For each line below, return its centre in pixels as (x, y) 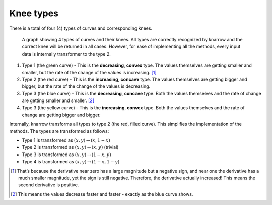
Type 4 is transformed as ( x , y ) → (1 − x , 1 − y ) (71, 162)
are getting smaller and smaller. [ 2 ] (58, 100)
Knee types (34, 13)
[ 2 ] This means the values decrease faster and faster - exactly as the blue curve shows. (102, 194)
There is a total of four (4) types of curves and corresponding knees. (81, 28)
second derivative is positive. (49, 185)
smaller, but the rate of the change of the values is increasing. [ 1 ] (89, 72)
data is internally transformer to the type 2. (66, 54)
